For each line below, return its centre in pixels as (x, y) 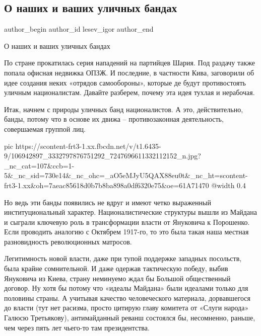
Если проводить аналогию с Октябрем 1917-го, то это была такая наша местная (126, 232)
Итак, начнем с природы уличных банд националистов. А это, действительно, (124, 109)
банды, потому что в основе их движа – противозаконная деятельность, (114, 119)
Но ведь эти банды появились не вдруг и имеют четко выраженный (108, 202)
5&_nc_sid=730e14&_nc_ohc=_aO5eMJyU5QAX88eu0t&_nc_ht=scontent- (126, 175)
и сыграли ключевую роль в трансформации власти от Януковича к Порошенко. (127, 222)
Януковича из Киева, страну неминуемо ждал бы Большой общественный (117, 278)
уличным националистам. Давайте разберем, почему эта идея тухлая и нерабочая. (129, 92)
